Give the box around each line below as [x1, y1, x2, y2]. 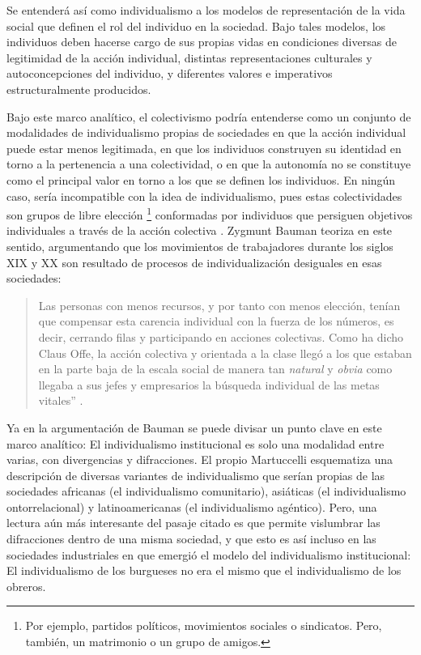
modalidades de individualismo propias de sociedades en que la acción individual [6, 124, 406, 141]
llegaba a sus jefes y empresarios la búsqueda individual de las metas [38, 376, 380, 393]
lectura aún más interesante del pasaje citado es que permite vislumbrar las [6, 514, 381, 531]
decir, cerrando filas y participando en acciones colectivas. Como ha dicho [38, 328, 404, 345]
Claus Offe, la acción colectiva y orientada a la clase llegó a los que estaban [38, 344, 412, 361]
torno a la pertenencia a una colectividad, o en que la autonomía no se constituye [6, 155, 411, 172]
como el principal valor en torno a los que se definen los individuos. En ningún [6, 171, 396, 188]
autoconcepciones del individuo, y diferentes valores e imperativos [6, 65, 333, 82]
